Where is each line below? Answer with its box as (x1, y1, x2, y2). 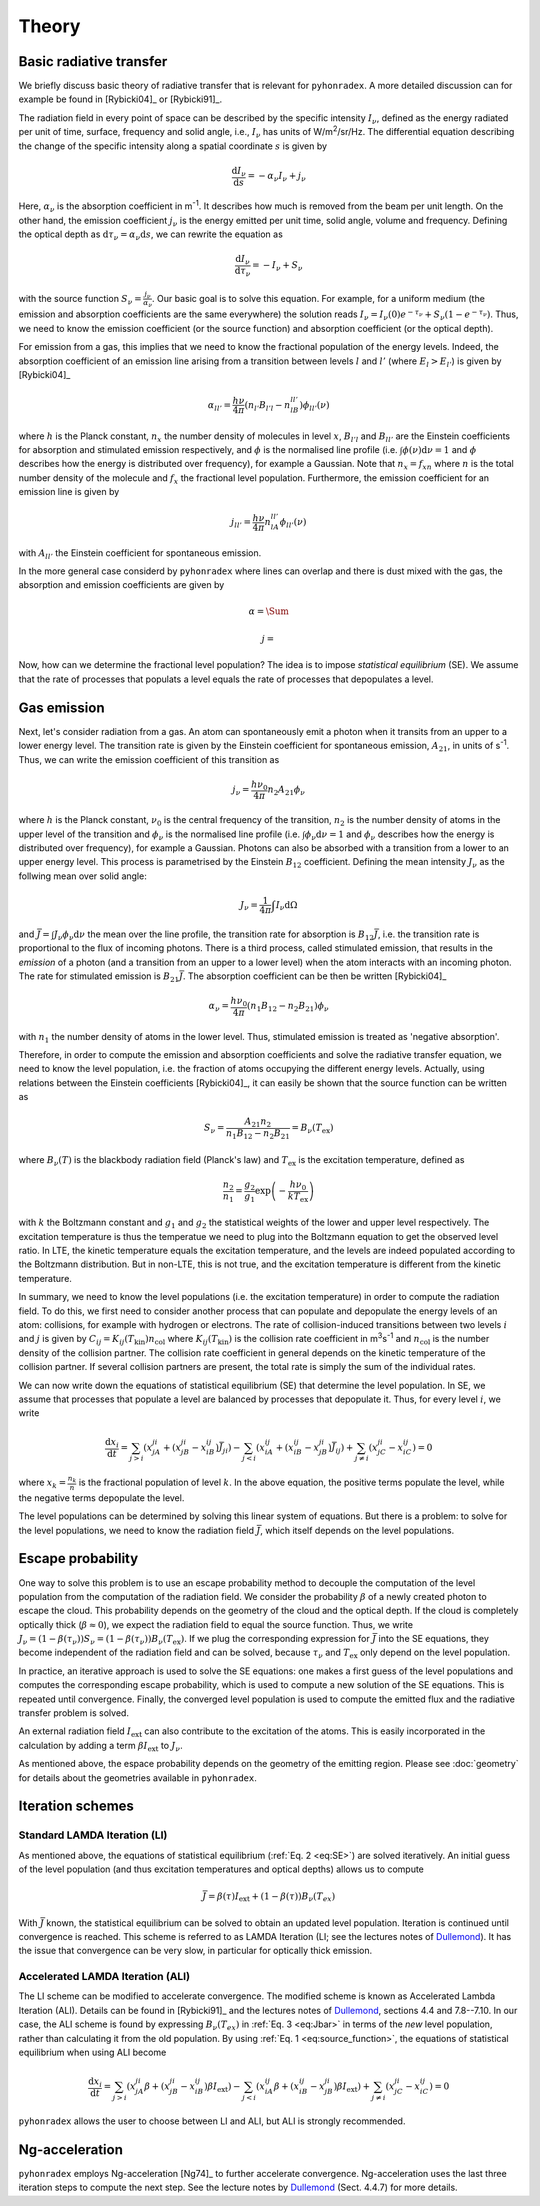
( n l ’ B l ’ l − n (244, 399, 291, 413)
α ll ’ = (207, 399, 232, 413)
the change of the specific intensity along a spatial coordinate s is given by (18, 140, 328, 152)
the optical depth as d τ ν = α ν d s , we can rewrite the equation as (18, 228, 284, 242)
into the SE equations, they (378, 1633, 490, 1645)
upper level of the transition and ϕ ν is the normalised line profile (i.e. (18, 828, 301, 842)
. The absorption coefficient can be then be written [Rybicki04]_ (182, 970, 447, 982)
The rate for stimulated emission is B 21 (18, 970, 180, 984)
